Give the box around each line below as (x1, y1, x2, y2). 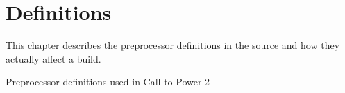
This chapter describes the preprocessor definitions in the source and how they (6, 38, 340, 52)
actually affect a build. (6, 51, 101, 65)
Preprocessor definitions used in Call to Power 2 (6, 74, 210, 89)
